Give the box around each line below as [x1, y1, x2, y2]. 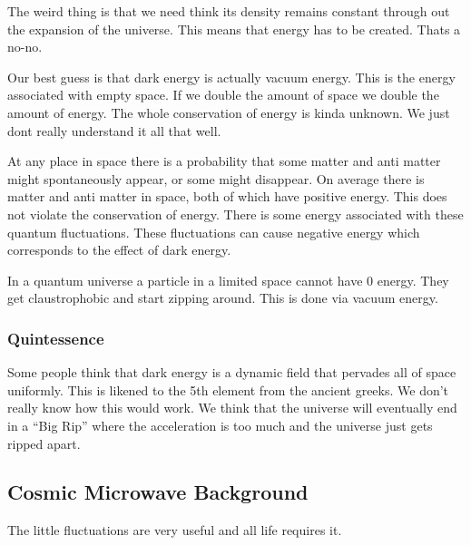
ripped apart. [7, 433, 81, 453]
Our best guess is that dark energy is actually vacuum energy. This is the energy [7, 67, 456, 86]
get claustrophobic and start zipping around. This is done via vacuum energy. [7, 288, 438, 307]
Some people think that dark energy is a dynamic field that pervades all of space [7, 363, 456, 382]
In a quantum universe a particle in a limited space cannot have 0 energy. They [7, 270, 449, 289]
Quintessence [7, 326, 104, 349]
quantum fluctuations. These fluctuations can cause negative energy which [7, 222, 420, 241]
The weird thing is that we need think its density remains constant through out [7, 2, 450, 20]
